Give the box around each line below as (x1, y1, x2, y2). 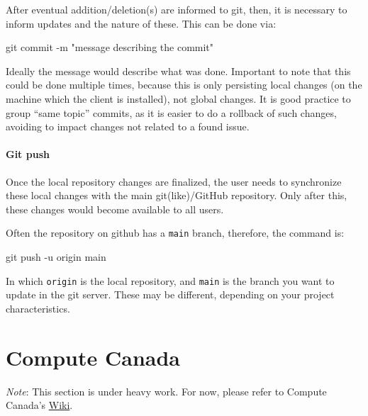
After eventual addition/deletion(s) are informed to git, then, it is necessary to (6, 2, 347, 16)
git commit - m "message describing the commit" (6, 40, 214, 55)
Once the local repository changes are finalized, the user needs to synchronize (6, 174, 342, 189)
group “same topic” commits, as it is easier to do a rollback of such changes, (6, 105, 337, 120)
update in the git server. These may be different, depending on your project (6, 287, 335, 302)
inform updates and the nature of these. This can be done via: (6, 16, 277, 30)
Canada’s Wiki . (6, 398, 73, 412)
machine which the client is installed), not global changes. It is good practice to (6, 91, 351, 106)
